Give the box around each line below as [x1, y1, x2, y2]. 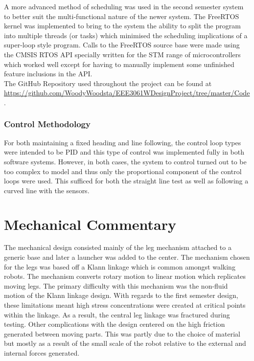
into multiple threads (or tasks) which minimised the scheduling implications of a [4, 30, 248, 40]
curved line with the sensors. [4, 185, 90, 195]
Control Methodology [4, 118, 91, 130]
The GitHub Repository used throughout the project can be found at [4, 78, 212, 88]
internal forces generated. [4, 347, 80, 358]
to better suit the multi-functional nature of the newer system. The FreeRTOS [4, 11, 239, 21]
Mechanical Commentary [4, 214, 176, 234]
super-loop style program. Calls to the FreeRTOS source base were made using [4, 40, 240, 50]
